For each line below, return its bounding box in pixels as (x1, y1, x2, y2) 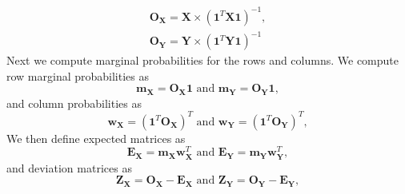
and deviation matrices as (6, 159, 132, 176)
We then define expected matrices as (6, 129, 186, 146)
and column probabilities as (6, 94, 142, 111)
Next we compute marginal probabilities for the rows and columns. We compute (6, 52, 399, 69)
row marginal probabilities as (6, 67, 150, 84)
